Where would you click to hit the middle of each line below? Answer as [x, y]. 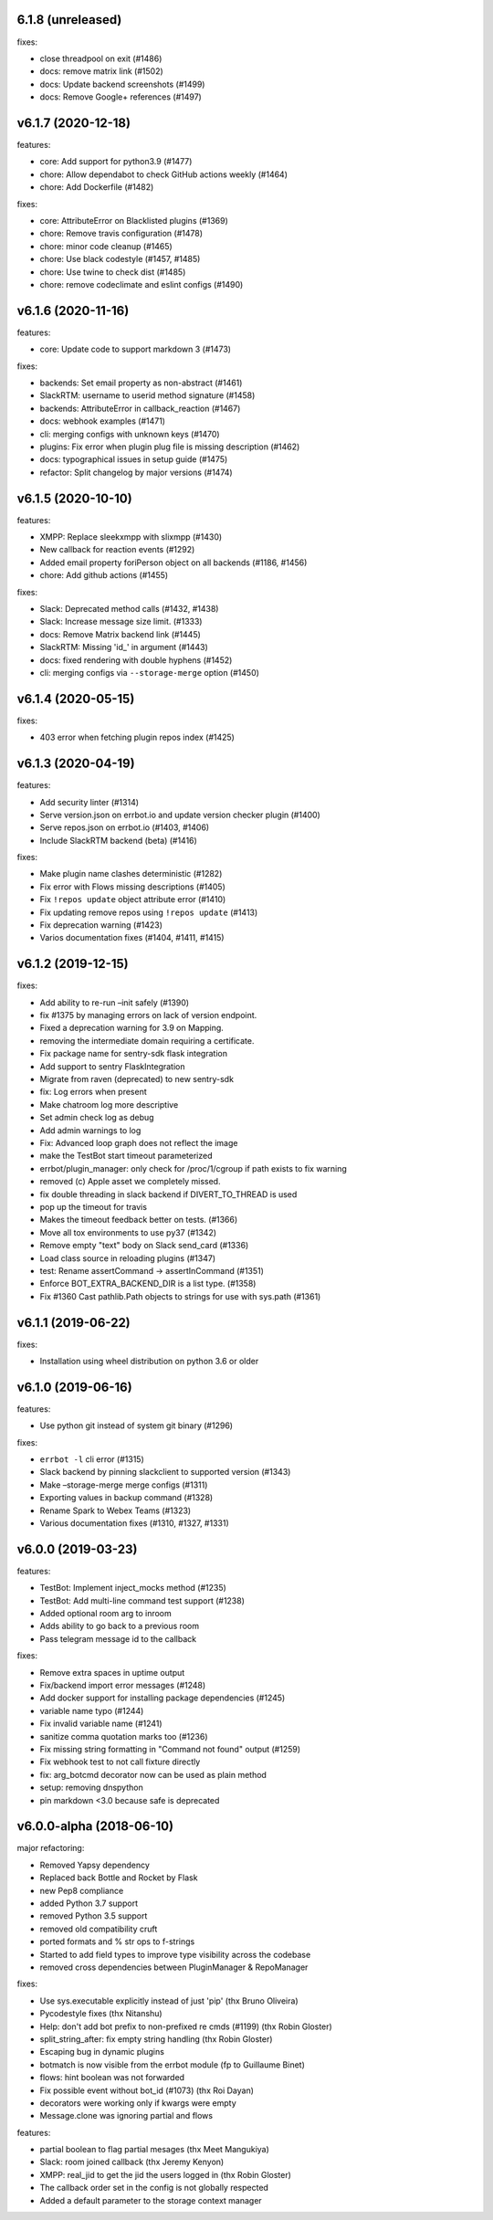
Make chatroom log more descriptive [109, 1104]
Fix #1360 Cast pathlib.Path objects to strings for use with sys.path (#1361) [180, 1296]
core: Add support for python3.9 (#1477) [116, 162]
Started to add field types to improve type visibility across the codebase [175, 1954]
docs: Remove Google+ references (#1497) [121, 97]
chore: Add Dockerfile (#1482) [97, 187]
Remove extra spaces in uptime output [112, 1672]
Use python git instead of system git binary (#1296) [136, 1426]
